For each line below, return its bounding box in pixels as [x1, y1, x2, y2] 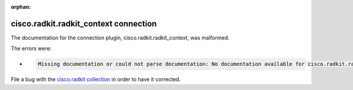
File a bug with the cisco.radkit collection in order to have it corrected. [11, 76, 181, 83]
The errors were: [11, 45, 52, 52]
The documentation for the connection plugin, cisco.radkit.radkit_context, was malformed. [11, 34, 229, 41]
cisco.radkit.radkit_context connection [11, 18, 157, 29]
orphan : [11, 4, 31, 10]
